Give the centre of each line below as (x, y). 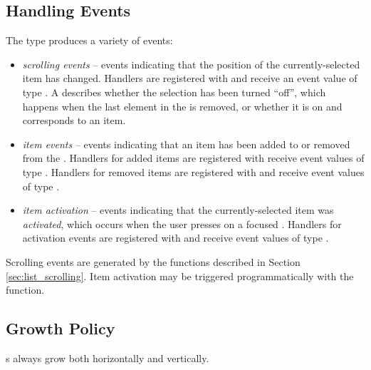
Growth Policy (61, 328)
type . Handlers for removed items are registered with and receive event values (193, 171)
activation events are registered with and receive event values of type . (176, 238)
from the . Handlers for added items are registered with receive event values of (193, 158)
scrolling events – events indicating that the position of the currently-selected (191, 64)
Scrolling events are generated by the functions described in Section (153, 261)
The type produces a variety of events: (89, 40)
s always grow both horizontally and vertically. (108, 358)
